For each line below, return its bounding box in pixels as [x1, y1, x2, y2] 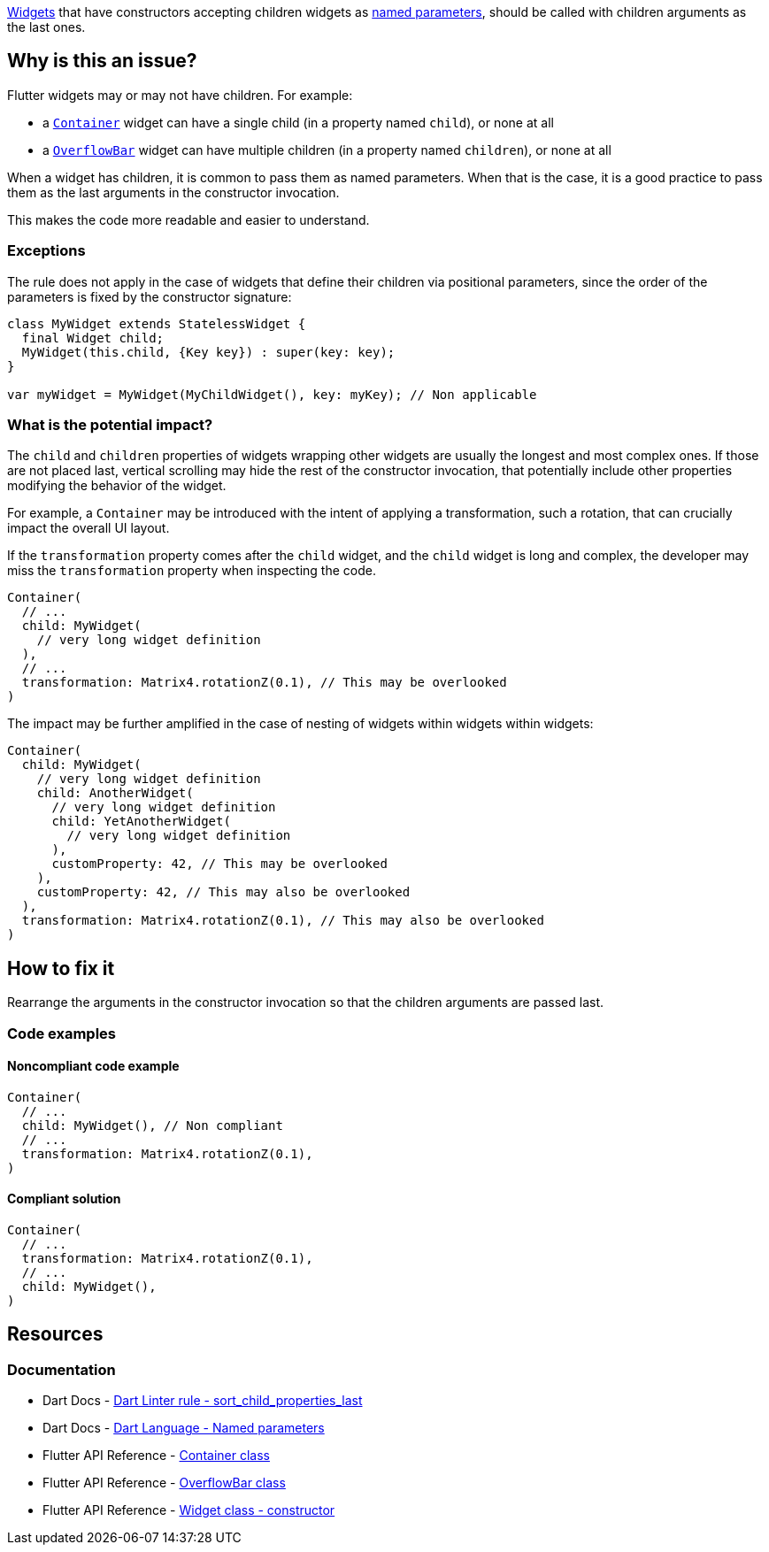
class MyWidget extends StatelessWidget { [7, 316, 306, 331]
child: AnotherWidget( [36, 786, 194, 801]
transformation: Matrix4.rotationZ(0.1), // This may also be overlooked [21, 913, 544, 928]
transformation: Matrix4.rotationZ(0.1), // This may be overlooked [21, 675, 507, 690]
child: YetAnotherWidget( [51, 814, 231, 829]
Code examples [7, 1024, 117, 1042]
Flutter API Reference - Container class [42, 1448, 270, 1464]
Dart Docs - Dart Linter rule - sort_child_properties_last [42, 1393, 363, 1409]
